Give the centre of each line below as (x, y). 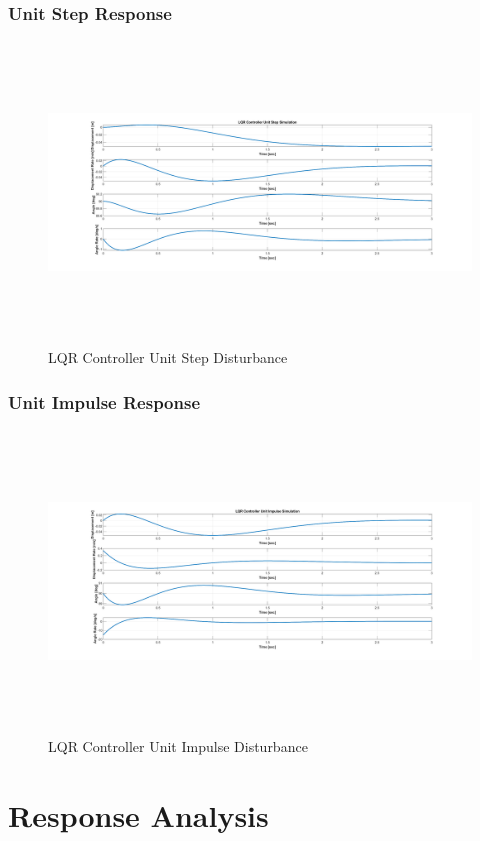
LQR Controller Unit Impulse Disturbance (178, 745)
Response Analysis (138, 814)
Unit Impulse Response (104, 401)
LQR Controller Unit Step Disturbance (168, 357)
